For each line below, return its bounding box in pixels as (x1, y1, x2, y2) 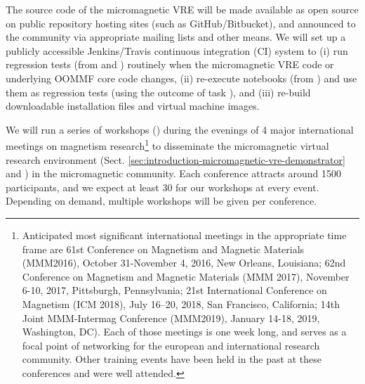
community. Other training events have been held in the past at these (22, 352, 321, 366)
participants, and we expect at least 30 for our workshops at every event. (6, 179, 319, 194)
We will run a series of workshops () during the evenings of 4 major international (6, 122, 354, 136)
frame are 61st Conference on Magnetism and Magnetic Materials (22, 241, 305, 256)
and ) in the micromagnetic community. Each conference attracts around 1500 (6, 166, 341, 181)
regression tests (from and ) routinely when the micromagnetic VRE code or (6, 57, 334, 72)
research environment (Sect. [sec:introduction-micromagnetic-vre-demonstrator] (6, 152, 345, 167)
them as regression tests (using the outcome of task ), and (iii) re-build (6, 84, 311, 99)
